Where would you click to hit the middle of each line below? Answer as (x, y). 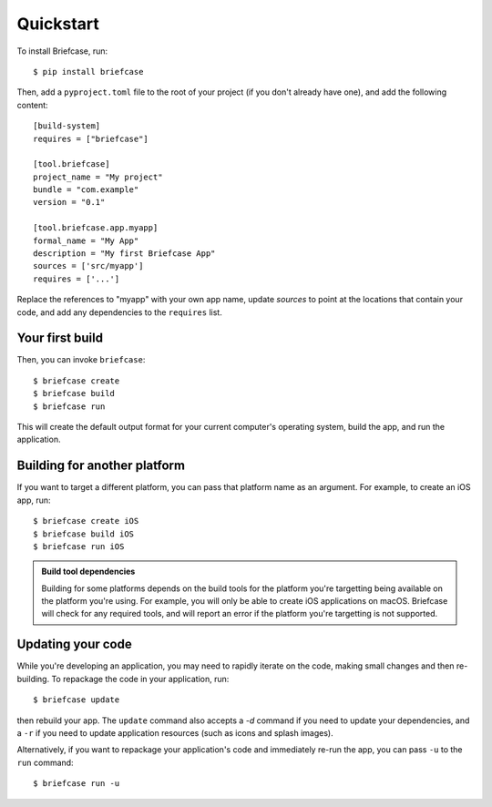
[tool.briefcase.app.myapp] (96, 228)
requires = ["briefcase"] (91, 138)
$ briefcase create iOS (86, 521)
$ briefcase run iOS (79, 546)
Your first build (60, 338)
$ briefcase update (77, 700)
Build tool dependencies (88, 572)
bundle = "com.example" (86, 190)
